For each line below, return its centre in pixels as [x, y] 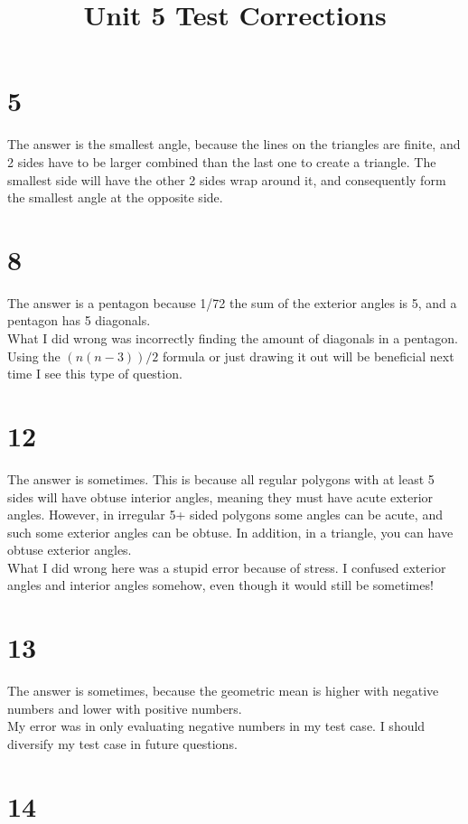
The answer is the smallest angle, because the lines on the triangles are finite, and [234, 144]
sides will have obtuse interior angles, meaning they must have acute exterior [220, 496]
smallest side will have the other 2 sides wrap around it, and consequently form [227, 179]
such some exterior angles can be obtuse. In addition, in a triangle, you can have [230, 532]
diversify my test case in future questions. [122, 743]
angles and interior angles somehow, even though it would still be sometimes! [220, 585]
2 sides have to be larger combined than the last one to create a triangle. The [222, 161]
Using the [34, 356]
